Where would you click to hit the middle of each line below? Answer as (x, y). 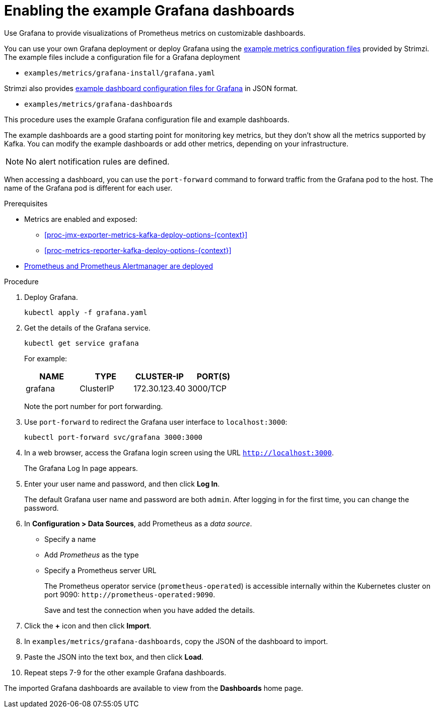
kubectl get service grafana (82, 343)
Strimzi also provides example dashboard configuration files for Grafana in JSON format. (151, 88)
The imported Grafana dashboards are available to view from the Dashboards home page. (154, 688)
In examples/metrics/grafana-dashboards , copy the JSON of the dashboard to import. (176, 641)
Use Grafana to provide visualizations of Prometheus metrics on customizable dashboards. (155, 33)
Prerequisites (26, 203)
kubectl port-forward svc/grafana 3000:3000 (114, 437)
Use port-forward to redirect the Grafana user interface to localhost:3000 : (156, 422)
